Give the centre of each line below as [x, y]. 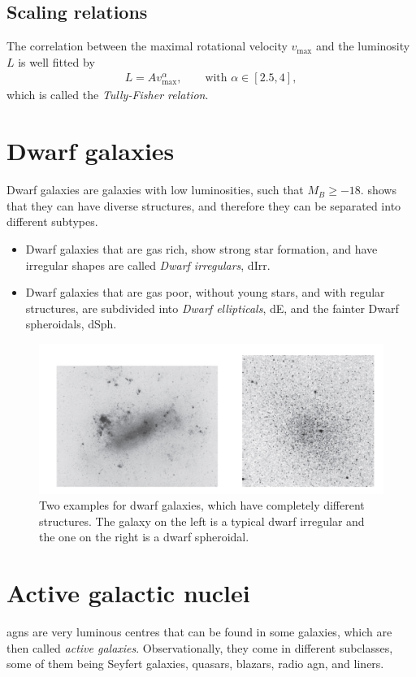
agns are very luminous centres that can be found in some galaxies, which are [199, 632]
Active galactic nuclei [128, 593]
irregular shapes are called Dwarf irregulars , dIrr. [148, 265]
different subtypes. [52, 221]
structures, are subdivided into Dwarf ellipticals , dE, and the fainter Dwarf [212, 308]
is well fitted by [56, 61]
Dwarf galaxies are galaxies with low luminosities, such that [155, 190]
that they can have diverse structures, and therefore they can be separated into [204, 205]
